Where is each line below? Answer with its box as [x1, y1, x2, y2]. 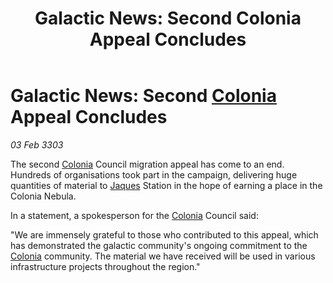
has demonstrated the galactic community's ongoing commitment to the [10, 239, 308, 251]
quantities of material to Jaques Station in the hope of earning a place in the [10, 179, 323, 191]
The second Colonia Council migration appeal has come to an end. [10, 158, 285, 170]
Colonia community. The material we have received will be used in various [10, 250, 316, 262]
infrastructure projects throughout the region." [10, 260, 201, 272]
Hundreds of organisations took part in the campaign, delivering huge [10, 168, 298, 181]
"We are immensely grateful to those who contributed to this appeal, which [10, 228, 319, 241]
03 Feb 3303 [10, 138, 64, 151]
